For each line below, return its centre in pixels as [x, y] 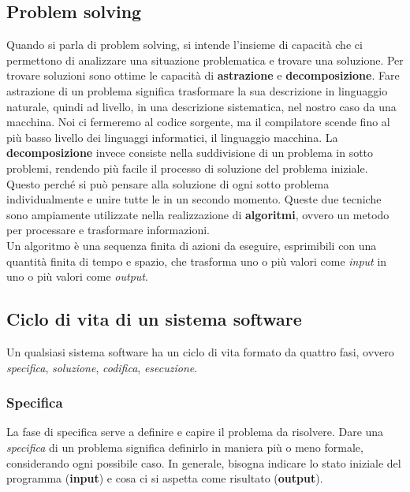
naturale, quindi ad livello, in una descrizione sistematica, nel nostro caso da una [201, 106]
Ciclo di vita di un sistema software [154, 319]
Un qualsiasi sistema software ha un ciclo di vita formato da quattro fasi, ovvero [200, 351]
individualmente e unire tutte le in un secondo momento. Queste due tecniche [194, 199]
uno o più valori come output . [77, 276]
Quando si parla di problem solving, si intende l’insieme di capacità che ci [184, 45]
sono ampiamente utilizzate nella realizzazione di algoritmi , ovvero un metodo [198, 214]
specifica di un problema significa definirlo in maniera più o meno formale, [185, 447]
